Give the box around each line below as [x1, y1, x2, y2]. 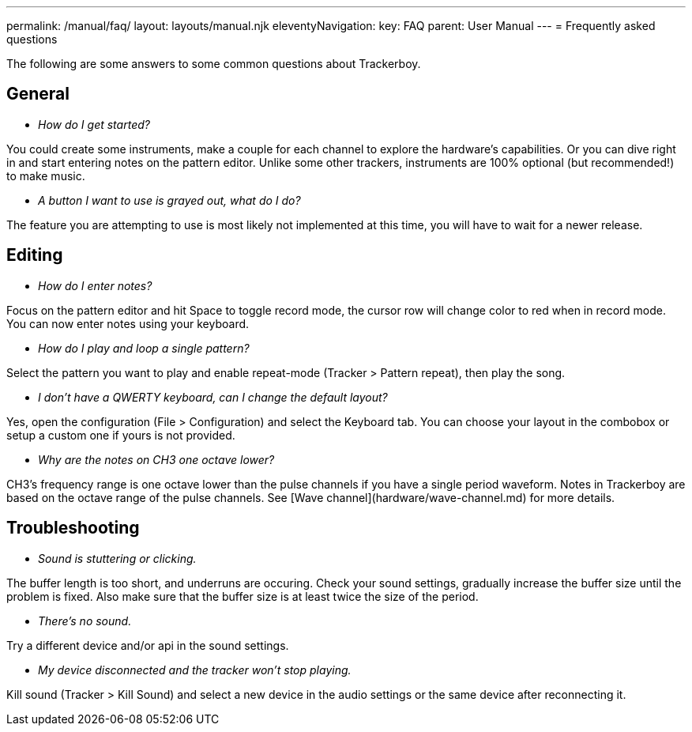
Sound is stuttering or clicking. [38, 551, 197, 565]
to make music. [6, 168, 85, 183]
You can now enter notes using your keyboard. [6, 316, 250, 330]
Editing [6, 245, 63, 266]
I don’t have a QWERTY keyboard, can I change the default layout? [38, 390, 388, 404]
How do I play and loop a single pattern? [38, 341, 250, 355]
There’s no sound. [38, 613, 132, 628]
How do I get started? [38, 117, 150, 131]
